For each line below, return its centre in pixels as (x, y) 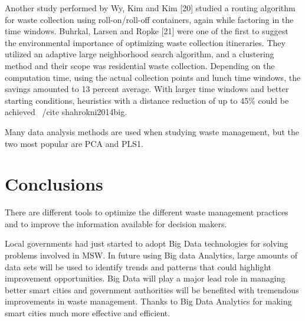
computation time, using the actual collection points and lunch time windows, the (153, 77)
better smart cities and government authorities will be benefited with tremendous (152, 289)
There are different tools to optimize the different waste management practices (147, 212)
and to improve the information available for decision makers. (116, 223)
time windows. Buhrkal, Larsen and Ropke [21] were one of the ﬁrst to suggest (147, 31)
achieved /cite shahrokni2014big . (66, 112)
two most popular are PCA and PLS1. (74, 143)
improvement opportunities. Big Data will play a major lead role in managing (145, 278)
